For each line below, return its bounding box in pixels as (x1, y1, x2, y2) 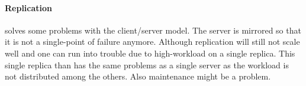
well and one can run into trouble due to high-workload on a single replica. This (5, 47, 295, 59)
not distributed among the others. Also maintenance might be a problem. (5, 70, 271, 82)
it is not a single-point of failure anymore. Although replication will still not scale (5, 35, 300, 48)
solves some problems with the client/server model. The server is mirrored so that (5, 24, 301, 36)
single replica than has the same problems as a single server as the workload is (5, 58, 289, 71)
